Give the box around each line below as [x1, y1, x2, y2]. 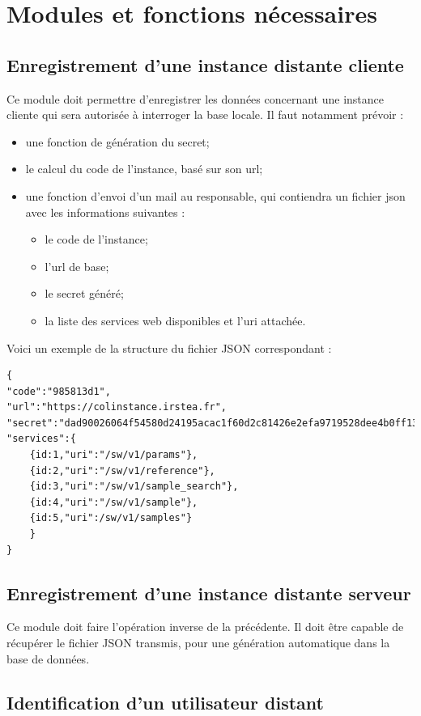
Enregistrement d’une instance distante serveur [6, 580, 411, 605]
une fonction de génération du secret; [25, 133, 210, 150]
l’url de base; [45, 257, 109, 274]
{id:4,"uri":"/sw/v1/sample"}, [29, 496, 198, 508]
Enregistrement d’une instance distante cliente [6, 52, 404, 77]
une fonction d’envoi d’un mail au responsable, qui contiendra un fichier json [25, 187, 406, 204]
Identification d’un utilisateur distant [6, 689, 324, 714]
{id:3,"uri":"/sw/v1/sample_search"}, [29, 481, 239, 493]
